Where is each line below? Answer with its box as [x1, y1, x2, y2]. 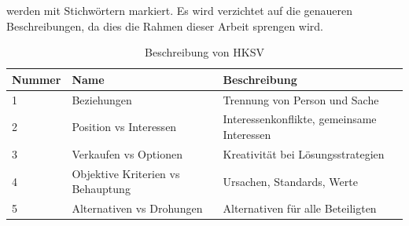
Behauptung [72, 180, 131, 197]
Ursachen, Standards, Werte [223, 173, 358, 189]
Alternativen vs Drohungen [72, 200, 203, 217]
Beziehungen [72, 91, 132, 108]
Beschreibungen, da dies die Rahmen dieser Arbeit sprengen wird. [6, 17, 324, 34]
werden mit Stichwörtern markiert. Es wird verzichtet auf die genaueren [6, 2, 353, 18]
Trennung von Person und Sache [223, 91, 379, 108]
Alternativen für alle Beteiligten [223, 200, 377, 217]
